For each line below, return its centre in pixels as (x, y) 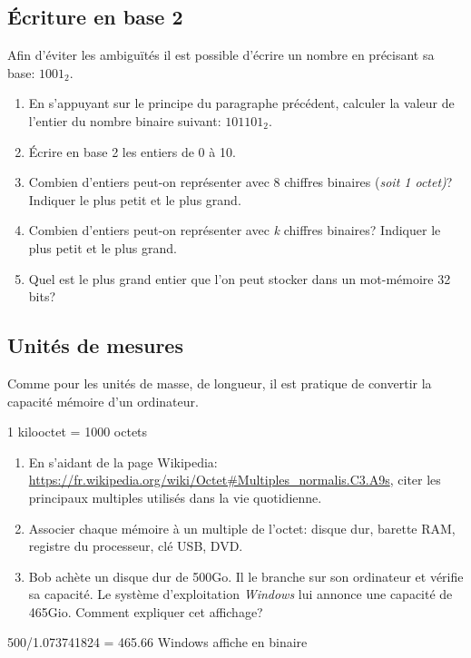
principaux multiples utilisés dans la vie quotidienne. (175, 497)
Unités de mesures (95, 345)
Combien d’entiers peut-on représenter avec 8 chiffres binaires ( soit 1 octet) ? (240, 182)
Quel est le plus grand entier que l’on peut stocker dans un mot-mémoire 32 (240, 278)
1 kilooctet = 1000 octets (78, 432)
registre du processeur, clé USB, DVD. (136, 546)
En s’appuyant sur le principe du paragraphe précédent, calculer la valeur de (241, 103)
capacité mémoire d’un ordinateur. (103, 401)
